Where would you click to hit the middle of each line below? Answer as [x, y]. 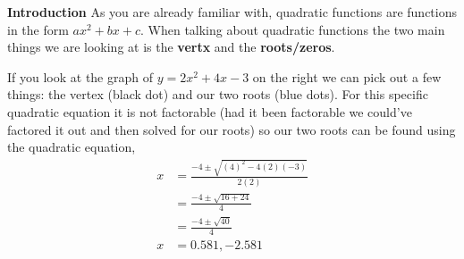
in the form [38, 29]
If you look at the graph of [80, 76]
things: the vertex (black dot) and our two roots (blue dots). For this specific [218, 94]
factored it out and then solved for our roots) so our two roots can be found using [232, 129]
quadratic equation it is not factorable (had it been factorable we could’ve [210, 111]
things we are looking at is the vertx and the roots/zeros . [171, 47]
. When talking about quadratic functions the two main [293, 29]
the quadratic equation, [72, 147]
